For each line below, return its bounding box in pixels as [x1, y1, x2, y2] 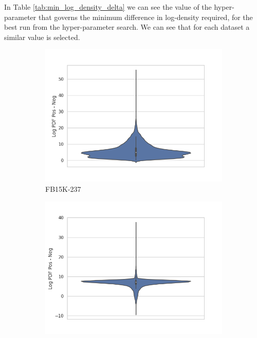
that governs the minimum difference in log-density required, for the [38, 11, 253, 22]
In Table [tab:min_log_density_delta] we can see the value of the [4, 2, 212, 12]
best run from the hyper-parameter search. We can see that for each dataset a [4, 22, 250, 32]
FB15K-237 [45, 183, 81, 194]
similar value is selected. [4, 31, 80, 42]
